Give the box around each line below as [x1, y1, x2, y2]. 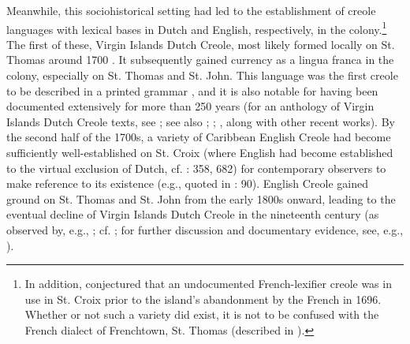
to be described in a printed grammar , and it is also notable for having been [6, 82, 378, 99]
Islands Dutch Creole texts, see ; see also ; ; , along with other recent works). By [6, 113, 395, 129]
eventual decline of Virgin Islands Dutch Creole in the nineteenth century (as [6, 206, 379, 222]
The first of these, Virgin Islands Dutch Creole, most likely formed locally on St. [6, 36, 395, 52]
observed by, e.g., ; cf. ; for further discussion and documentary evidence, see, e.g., [6, 221, 404, 237]
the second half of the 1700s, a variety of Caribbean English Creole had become [6, 129, 391, 145]
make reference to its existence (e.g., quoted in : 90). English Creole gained [6, 175, 369, 192]
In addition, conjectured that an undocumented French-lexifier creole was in [24, 275, 392, 292]
